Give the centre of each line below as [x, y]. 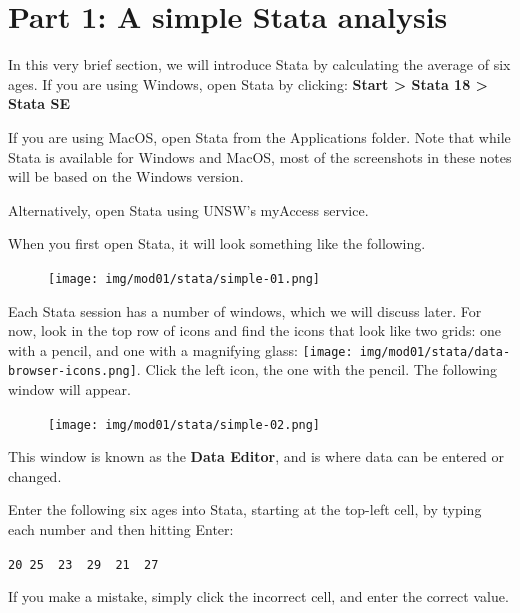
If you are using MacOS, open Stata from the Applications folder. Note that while [259, 136]
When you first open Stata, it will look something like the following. [217, 243]
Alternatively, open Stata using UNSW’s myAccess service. [188, 209]
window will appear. [69, 389]
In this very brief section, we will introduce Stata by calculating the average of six [259, 64]
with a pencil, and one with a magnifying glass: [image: [180, 349]
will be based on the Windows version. [126, 176]
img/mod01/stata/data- [435, 351]
